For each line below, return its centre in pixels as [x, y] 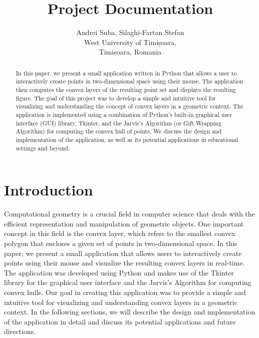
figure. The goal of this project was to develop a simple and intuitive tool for [116, 98]
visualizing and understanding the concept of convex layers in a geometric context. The [129, 106]
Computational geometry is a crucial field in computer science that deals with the [129, 214]
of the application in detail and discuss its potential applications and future [120, 321]
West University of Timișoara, [130, 42]
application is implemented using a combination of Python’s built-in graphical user [124, 114]
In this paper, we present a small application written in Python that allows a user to [126, 73]
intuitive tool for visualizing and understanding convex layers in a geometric [121, 302]
